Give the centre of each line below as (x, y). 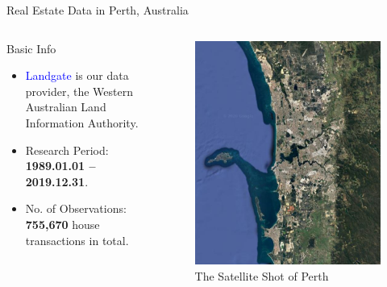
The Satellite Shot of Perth (262, 275)
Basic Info (31, 48)
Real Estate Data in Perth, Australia (98, 10)
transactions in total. (77, 240)
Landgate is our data (77, 75)
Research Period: (67, 150)
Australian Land (66, 107)
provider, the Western (79, 91)
